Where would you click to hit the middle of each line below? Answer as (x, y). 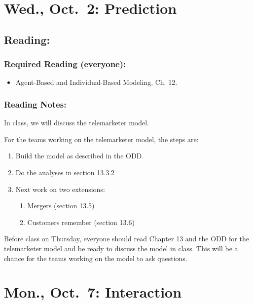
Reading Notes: (35, 104)
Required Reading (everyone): (65, 64)
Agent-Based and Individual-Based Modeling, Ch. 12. (96, 82)
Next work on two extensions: (60, 189)
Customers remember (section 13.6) (81, 222)
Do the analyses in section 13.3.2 (65, 172)
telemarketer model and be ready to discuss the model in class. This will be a (121, 248)
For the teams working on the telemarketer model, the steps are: (101, 139)
